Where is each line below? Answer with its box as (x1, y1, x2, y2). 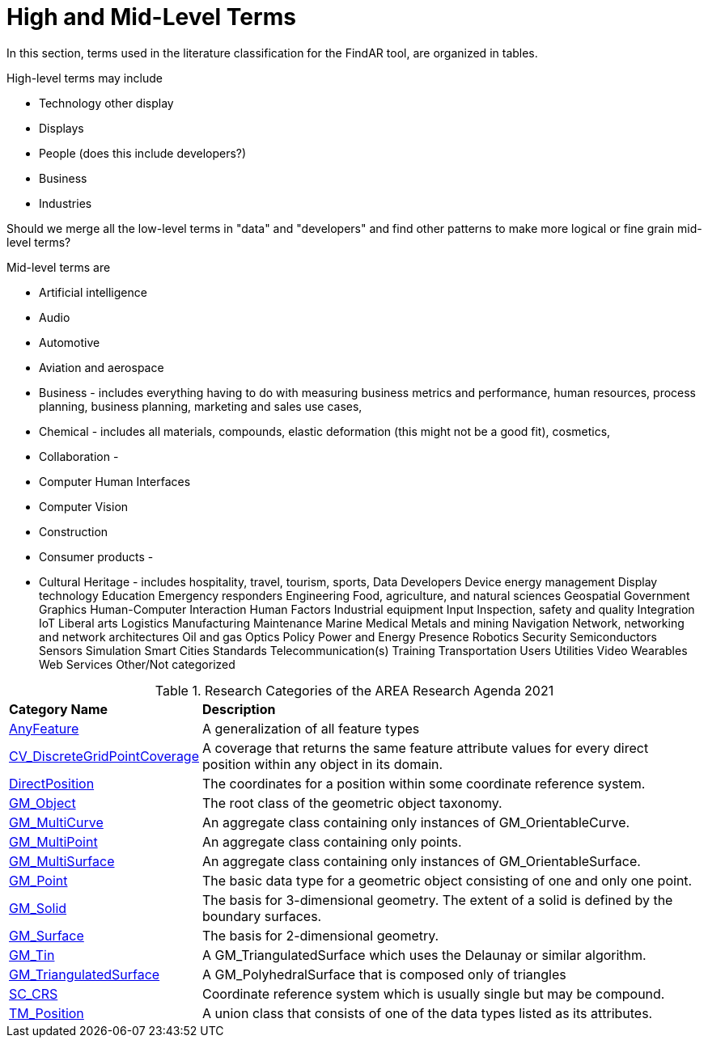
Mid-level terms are (6, 260, 111, 274)
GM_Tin (9, 946, 55, 963)
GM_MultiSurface (9, 852, 115, 869)
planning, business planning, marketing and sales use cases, (39, 399, 362, 413)
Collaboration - (39, 449, 119, 463)
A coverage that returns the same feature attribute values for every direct (202, 739, 649, 756)
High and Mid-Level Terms (6, 3, 296, 31)
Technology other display (39, 95, 174, 110)
